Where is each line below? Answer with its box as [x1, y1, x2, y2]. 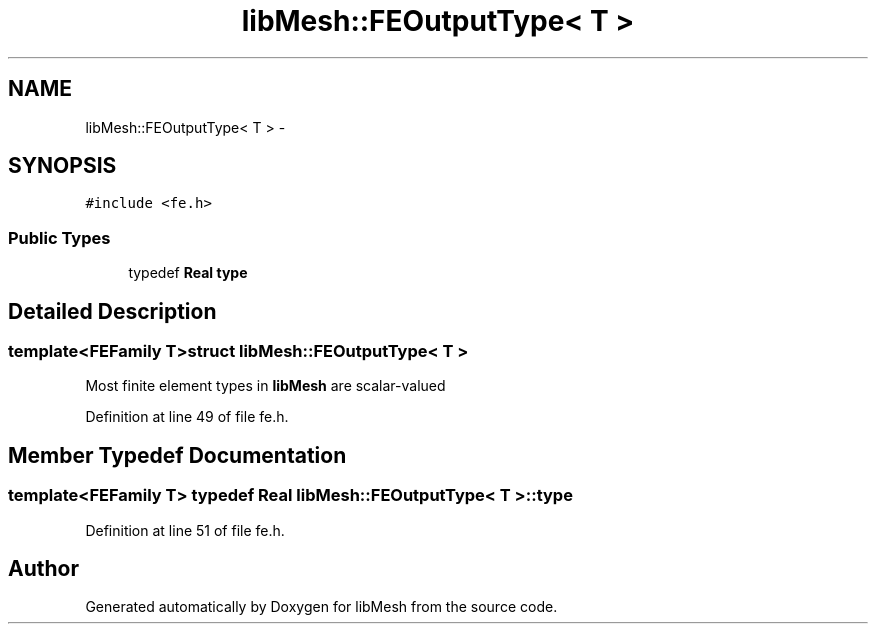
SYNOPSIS [8, 153, 117, 179]
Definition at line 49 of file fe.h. [85, 408, 289, 426]
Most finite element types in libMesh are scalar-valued [85, 377, 446, 395]
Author [8, 556, 79, 582]
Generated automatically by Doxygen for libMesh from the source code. [85, 598, 558, 616]
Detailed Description [8, 298, 217, 324]
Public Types [8, 227, 111, 248]
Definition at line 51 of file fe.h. [85, 521, 285, 539]
